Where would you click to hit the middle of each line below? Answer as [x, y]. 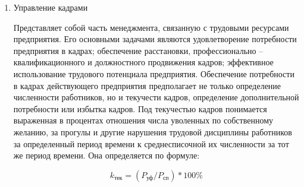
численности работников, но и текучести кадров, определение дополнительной [156, 97]
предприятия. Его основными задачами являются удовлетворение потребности [155, 39]
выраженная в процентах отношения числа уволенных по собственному [143, 120]
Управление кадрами [51, 7]
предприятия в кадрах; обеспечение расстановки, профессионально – [138, 50]
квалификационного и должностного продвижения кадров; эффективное [143, 62]
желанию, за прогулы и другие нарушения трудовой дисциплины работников [153, 131]
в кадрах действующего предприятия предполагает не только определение [147, 85]
